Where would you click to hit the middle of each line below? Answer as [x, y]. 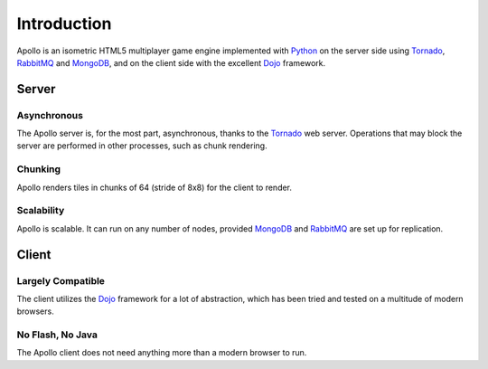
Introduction [64, 24]
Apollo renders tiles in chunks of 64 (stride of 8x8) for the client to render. [155, 187]
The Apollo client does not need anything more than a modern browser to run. [162, 353]
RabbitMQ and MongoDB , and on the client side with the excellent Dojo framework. [171, 62]
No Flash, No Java [57, 335]
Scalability [41, 211]
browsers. [35, 311]
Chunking [39, 169]
